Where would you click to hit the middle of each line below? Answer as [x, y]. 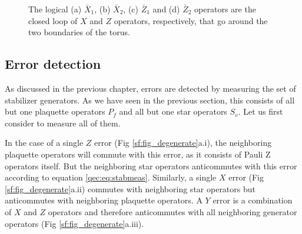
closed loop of [53, 20]
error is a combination [253, 200]
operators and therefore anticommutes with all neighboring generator [172, 211]
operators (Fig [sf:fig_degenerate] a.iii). [74, 223]
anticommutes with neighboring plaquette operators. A [104, 200]
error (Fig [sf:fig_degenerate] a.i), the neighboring [183, 143]
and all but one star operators [173, 111]
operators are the [225, 9]
